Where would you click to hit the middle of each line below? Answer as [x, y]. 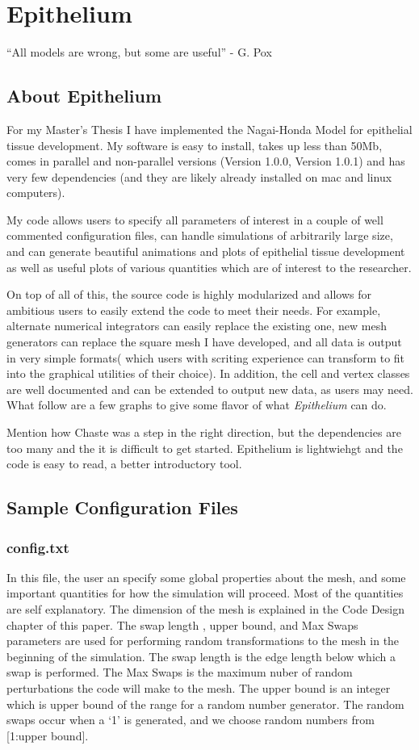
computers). [36, 193]
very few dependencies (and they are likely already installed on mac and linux [199, 176]
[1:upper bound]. [48, 735]
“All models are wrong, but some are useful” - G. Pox [139, 52]
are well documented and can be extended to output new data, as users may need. [210, 389]
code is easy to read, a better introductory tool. [124, 464]
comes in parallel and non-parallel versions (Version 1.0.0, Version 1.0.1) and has [206, 161]
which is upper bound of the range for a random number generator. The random [205, 704]
